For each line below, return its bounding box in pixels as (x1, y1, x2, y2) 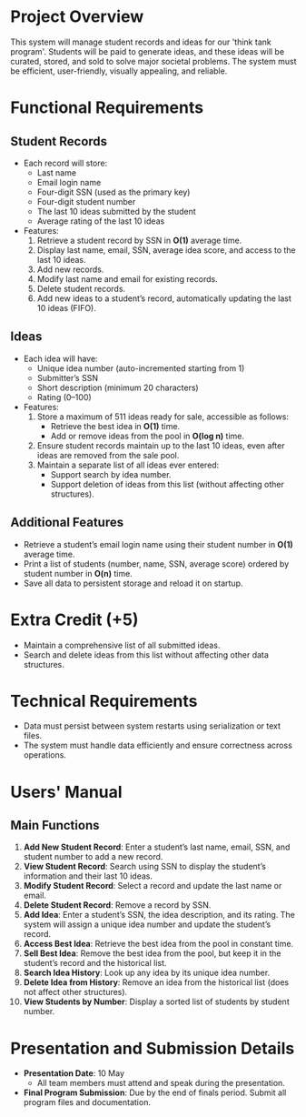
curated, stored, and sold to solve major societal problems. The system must (10, 55, 297, 66)
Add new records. (36, 264, 104, 275)
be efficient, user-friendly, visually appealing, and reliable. (10, 65, 228, 76)
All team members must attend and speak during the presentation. (36, 1078, 285, 1089)
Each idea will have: (23, 353, 98, 364)
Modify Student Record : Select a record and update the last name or (23, 881, 282, 891)
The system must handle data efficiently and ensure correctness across (23, 740, 293, 751)
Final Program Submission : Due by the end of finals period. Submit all (23, 1087, 287, 1098)
